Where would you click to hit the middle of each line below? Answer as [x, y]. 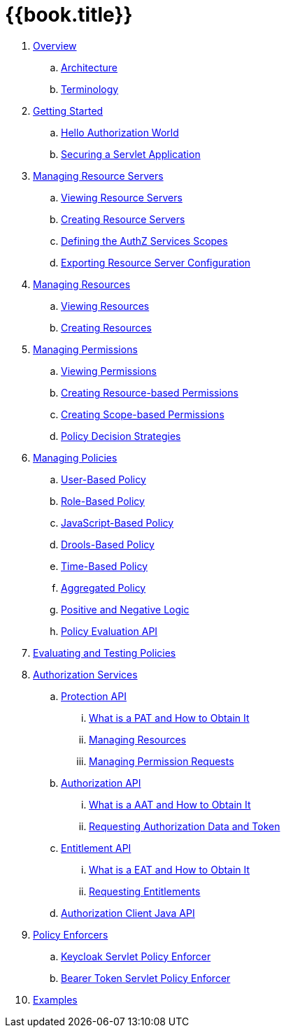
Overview [55, 45]
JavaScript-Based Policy [117, 522]
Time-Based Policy [105, 566]
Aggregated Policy [103, 587]
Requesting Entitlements [145, 891]
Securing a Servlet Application [131, 154]
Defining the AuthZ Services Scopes [144, 241]
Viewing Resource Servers [122, 197]
